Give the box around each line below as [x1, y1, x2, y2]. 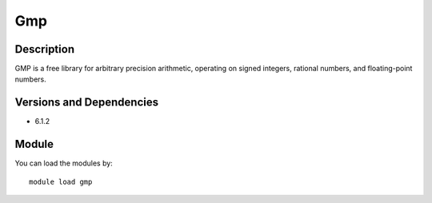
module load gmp [29, 177, 93, 186]
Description [14, 42, 75, 56]
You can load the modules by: [14, 158, 114, 168]
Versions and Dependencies [14, 96, 159, 109]
